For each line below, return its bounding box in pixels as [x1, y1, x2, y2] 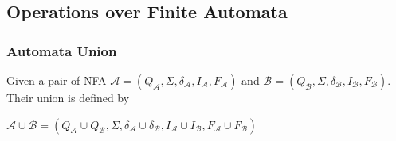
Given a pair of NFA [6, 72, 107, 88]
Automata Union [6, 40, 117, 60]
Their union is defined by [6, 90, 130, 105]
